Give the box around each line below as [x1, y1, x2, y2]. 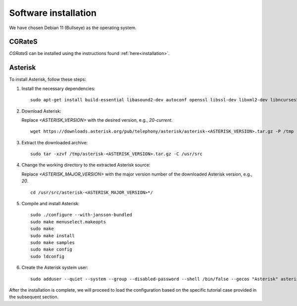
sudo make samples [30, 240, 75, 245]
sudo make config [30, 247, 72, 252]
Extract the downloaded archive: [21, 139, 88, 145]
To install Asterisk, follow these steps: [9, 77, 87, 83]
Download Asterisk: [21, 108, 61, 114]
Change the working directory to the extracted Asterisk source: [21, 162, 150, 168]
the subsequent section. [9, 294, 59, 300]
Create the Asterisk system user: [21, 264, 89, 270]
